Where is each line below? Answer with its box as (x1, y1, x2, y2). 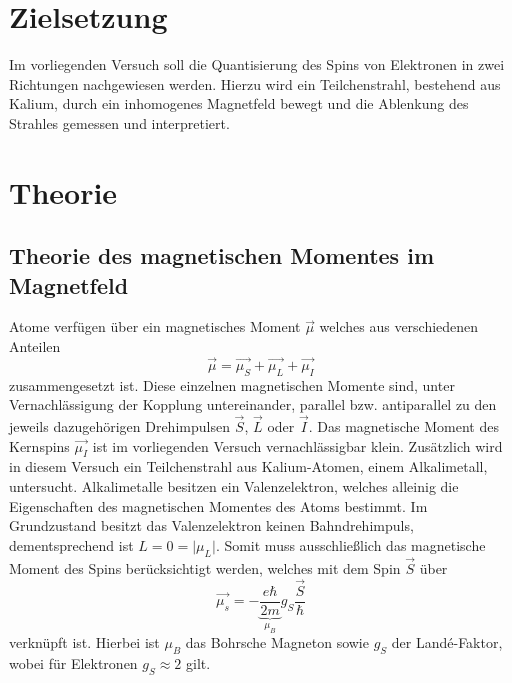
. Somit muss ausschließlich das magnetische (215, 534, 486, 555)
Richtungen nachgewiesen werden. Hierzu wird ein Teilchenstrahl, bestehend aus (9, 73, 501, 94)
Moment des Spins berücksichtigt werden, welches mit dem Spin (9, 557, 401, 578)
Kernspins (9, 435, 70, 456)
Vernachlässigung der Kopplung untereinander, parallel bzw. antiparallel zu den (9, 394, 497, 415)
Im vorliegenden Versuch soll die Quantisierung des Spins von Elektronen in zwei (9, 54, 505, 75)
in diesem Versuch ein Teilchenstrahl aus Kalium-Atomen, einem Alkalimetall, (9, 456, 488, 477)
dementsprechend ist (9, 534, 134, 555)
